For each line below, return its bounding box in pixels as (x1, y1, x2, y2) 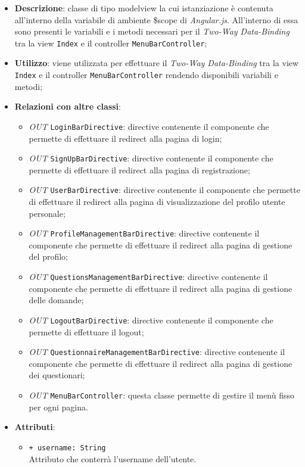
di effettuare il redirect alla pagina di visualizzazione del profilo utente (29, 195, 285, 208)
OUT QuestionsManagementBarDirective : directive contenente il (29, 270, 268, 283)
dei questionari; (29, 369, 85, 381)
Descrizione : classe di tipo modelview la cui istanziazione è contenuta (14, 2, 273, 14)
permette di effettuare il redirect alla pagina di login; (29, 132, 222, 144)
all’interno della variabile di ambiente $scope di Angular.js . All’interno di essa (14, 13, 298, 26)
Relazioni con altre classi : (14, 100, 121, 113)
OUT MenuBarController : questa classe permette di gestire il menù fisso (29, 389, 295, 401)
